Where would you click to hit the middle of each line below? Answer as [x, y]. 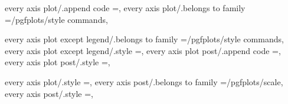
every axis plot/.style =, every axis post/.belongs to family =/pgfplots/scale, [144, 81]
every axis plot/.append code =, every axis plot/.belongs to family [125, 8]
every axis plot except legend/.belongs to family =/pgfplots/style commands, [144, 39]
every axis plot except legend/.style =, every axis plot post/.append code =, [143, 50]
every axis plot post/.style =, [58, 62]
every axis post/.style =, [49, 93]
